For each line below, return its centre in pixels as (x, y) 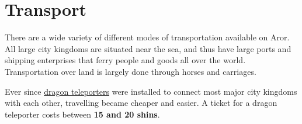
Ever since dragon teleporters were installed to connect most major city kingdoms (151, 91)
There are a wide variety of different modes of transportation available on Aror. (147, 37)
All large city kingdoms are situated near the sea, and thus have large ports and (148, 48)
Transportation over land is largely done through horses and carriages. (131, 71)
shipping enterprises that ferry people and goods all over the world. (125, 60)
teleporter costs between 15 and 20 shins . (82, 114)
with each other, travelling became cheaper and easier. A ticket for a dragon (141, 103)
